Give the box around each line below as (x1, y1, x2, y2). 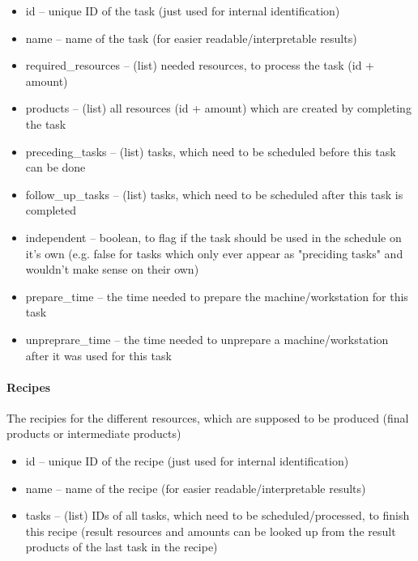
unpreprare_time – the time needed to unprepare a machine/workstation (25, 330, 389, 347)
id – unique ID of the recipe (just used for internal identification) (25, 453, 349, 470)
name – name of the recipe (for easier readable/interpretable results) (25, 479, 366, 496)
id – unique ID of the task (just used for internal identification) (25, 2, 340, 19)
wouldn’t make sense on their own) (25, 261, 199, 278)
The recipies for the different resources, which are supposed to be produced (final (6, 409, 409, 426)
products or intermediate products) (6, 425, 181, 442)
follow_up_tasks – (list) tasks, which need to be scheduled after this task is (25, 185, 403, 202)
